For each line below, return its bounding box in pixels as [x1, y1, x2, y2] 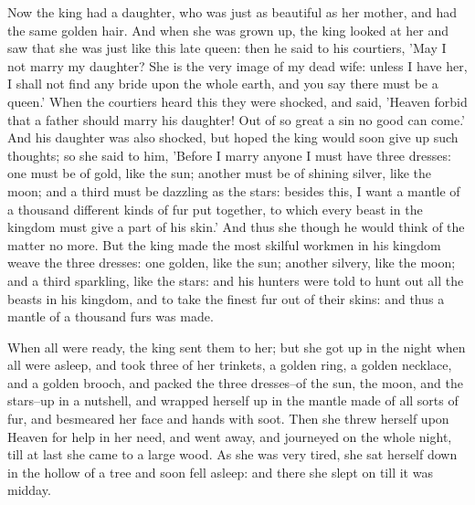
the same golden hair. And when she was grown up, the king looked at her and [7, 20, 449, 39]
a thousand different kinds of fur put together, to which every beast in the [7, 199, 423, 218]
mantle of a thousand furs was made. [7, 307, 214, 326]
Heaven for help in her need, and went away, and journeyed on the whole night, [7, 426, 452, 446]
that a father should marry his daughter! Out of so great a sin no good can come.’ [7, 110, 466, 129]
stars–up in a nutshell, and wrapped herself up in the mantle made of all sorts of [7, 391, 459, 410]
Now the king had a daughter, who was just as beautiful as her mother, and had [7, 3, 457, 21]
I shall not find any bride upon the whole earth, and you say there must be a [7, 74, 438, 93]
